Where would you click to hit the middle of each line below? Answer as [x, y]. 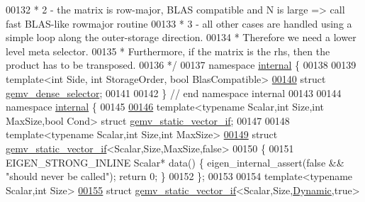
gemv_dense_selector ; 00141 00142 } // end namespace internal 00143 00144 [174, 92]
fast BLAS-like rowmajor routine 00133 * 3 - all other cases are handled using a [179, 23]
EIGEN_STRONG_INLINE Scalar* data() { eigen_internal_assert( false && [175, 162]
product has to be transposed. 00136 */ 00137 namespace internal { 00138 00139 [181, 65]
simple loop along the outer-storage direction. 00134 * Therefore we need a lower [181, 37]
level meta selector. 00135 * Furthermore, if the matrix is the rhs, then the [168, 51]
